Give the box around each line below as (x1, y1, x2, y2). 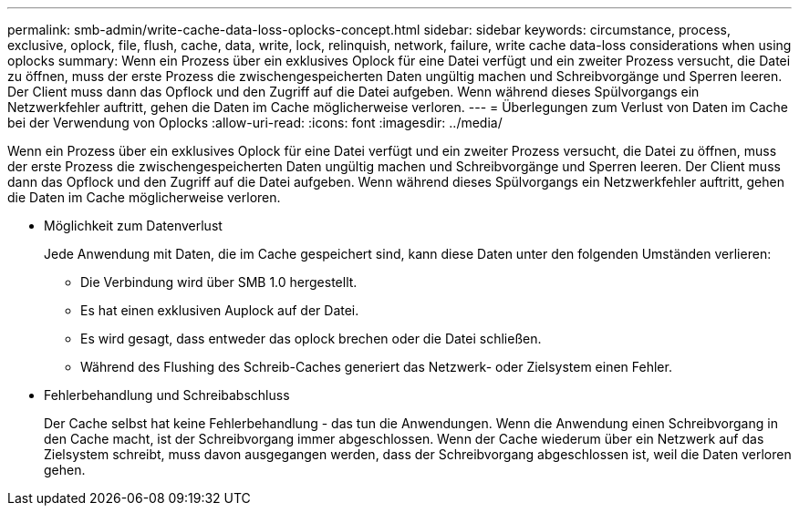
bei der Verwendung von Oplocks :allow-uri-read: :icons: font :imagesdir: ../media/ (7, 115, 503, 130)
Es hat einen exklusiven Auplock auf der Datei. (80, 303, 359, 318)
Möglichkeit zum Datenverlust (44, 218, 223, 233)
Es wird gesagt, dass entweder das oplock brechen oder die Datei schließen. (80, 331, 542, 346)
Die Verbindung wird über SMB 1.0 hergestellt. (80, 274, 358, 290)
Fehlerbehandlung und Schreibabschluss (44, 387, 290, 403)
